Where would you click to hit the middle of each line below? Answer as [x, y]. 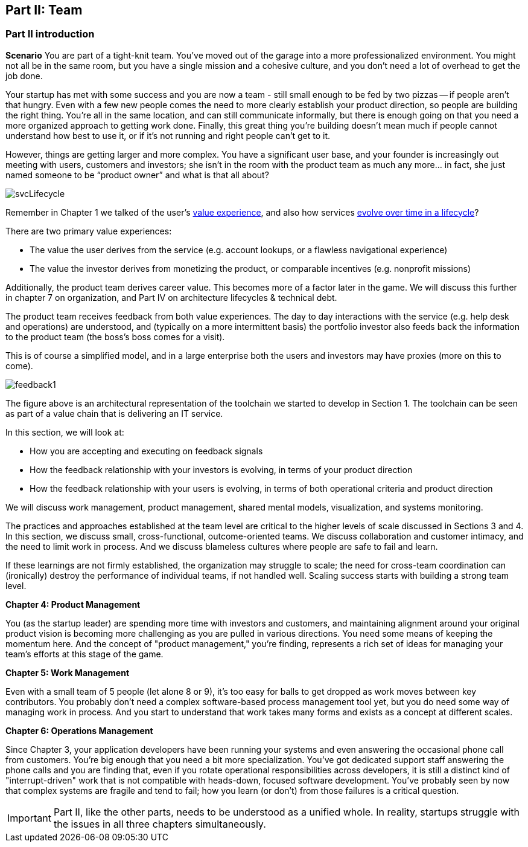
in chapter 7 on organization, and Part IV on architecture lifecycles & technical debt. [171, 297]
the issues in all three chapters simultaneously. [160, 824]
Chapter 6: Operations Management [79, 730]
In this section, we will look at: [65, 432]
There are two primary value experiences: [89, 231]
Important [29, 818]
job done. [24, 76]
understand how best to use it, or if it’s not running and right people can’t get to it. [168, 135]
